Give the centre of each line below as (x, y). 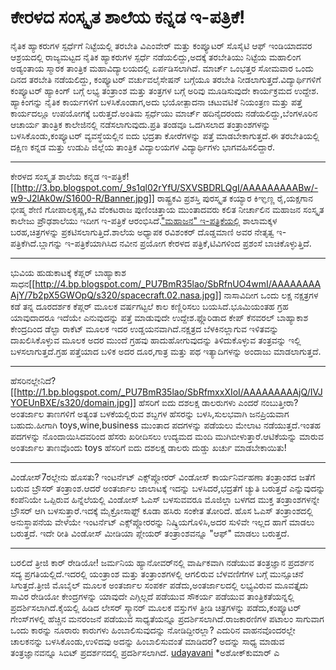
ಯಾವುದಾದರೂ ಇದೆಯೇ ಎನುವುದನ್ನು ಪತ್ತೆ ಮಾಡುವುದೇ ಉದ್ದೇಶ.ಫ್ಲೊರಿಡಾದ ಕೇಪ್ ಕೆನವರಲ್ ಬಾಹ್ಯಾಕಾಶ (159, 317)
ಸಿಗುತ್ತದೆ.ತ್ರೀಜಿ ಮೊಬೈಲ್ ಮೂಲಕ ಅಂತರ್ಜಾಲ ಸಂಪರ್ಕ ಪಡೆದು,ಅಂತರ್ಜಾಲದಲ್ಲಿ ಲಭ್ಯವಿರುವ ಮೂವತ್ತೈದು (159, 585)
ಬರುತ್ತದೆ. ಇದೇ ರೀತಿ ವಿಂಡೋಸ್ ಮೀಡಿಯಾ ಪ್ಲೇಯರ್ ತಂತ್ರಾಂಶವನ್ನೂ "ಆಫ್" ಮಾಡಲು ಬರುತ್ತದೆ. (150, 533)
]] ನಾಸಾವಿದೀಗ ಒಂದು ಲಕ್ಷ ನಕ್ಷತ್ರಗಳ (266, 295)
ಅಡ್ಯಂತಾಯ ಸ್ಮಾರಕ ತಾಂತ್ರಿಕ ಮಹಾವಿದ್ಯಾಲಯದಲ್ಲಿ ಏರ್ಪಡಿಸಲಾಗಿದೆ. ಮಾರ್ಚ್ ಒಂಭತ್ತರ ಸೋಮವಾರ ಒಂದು (162, 68)
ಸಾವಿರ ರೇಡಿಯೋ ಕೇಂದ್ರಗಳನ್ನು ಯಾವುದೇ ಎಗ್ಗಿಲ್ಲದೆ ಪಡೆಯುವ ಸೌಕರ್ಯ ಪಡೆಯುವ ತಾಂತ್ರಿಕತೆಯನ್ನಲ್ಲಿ (152, 596)
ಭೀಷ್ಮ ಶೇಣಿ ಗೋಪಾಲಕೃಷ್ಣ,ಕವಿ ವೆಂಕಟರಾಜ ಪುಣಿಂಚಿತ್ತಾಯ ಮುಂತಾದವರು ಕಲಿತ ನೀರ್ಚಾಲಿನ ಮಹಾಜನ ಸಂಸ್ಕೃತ (167, 209)
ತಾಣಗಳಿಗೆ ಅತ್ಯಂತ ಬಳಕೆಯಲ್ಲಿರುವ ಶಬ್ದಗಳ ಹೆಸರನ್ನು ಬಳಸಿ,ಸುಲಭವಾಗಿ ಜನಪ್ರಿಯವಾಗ (168, 413)
